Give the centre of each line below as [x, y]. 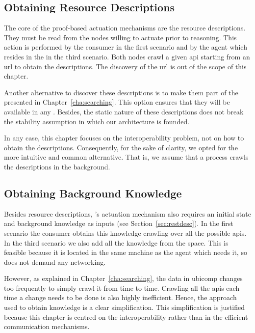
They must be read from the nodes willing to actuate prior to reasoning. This [120, 37]
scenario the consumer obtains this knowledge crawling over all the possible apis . [125, 233]
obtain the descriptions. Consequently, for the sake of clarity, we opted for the [121, 147]
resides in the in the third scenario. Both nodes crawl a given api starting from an [127, 56]
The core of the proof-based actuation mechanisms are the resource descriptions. [125, 28]
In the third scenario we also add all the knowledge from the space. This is [116, 242]
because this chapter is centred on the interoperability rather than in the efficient [126, 317]
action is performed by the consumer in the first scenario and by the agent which [126, 47]
